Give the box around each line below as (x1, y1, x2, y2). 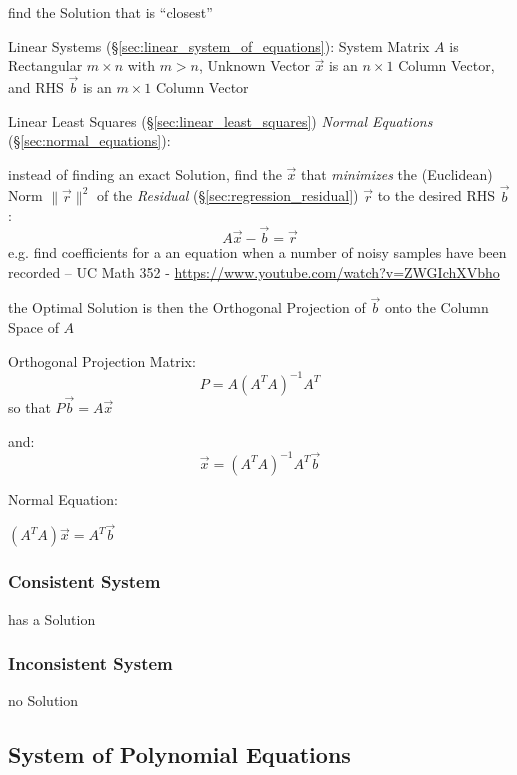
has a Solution (8, 608, 96, 629)
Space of (8, 317, 59, 337)
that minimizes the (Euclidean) (301, 163, 493, 184)
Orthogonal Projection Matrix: (8, 350, 196, 371)
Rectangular (8, 55, 83, 76)
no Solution (8, 690, 79, 711)
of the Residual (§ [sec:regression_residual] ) (96, 185, 359, 206)
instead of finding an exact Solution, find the (8, 163, 282, 184)
